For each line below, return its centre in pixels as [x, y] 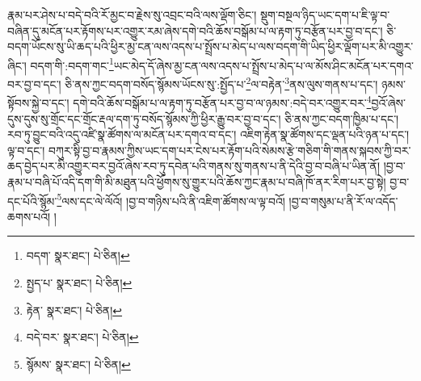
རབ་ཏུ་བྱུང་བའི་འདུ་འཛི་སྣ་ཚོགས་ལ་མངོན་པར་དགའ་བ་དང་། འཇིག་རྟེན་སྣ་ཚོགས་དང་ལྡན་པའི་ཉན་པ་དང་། [208, 134]
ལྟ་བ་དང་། [26, 150]
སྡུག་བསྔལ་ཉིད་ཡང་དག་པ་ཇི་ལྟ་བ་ [325, 15]
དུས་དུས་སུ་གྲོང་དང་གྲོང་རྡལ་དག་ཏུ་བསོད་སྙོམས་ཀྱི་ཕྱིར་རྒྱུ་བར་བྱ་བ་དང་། [144, 118]
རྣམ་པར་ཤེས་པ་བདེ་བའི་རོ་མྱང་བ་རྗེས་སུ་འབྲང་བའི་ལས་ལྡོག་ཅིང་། [132, 15]
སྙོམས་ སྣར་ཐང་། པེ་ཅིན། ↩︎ [78, 364]
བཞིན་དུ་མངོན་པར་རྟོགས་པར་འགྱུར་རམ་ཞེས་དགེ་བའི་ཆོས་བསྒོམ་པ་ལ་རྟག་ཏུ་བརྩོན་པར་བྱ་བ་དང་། [195, 30]
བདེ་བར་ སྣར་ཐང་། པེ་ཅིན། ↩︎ [82, 337]
